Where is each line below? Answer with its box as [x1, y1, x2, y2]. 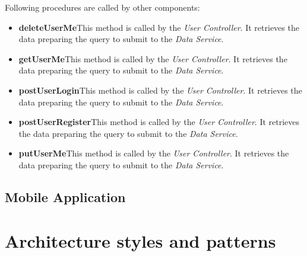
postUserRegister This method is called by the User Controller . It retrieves [18, 116, 300, 128]
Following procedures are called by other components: [5, 1, 200, 13]
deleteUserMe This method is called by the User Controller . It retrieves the [18, 21, 299, 33]
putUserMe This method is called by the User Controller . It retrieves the [18, 147, 289, 159]
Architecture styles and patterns [5, 228, 276, 252]
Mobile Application [5, 187, 126, 206]
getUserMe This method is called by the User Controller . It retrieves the [18, 52, 287, 65]
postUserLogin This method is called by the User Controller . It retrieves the [18, 84, 302, 96]
